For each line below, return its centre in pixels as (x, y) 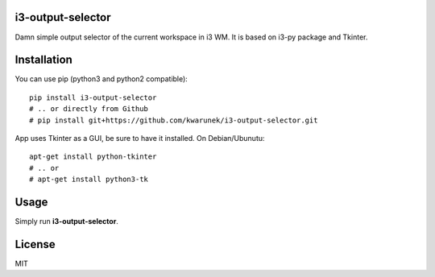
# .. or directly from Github (89, 109)
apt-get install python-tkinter (93, 157)
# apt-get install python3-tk (89, 180)
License (35, 244)
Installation (43, 60)
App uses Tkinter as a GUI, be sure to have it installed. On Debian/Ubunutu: (140, 138)
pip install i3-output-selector (93, 97)
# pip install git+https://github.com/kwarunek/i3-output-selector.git (174, 120)
